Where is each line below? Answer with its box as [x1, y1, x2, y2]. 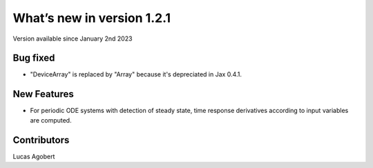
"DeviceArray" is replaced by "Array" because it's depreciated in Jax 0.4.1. [30, 70, 242, 78]
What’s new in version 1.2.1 [12, 10, 171, 25]
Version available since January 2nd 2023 [12, 34, 133, 43]
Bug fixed [12, 52, 55, 64]
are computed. [30, 116, 72, 124]
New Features [12, 88, 74, 100]
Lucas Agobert [12, 152, 55, 160]
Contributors [12, 134, 70, 146]
